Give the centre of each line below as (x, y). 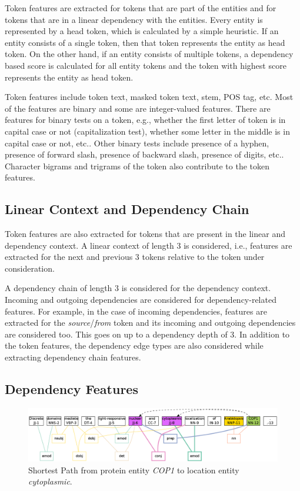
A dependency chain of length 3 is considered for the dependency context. (138, 288)
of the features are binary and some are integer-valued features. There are (138, 108)
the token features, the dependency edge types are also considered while (134, 345)
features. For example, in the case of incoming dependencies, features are (136, 311)
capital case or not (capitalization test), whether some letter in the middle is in (147, 131)
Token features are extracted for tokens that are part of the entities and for (141, 8)
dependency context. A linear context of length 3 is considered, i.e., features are (149, 245)
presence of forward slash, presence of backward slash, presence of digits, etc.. (144, 154)
